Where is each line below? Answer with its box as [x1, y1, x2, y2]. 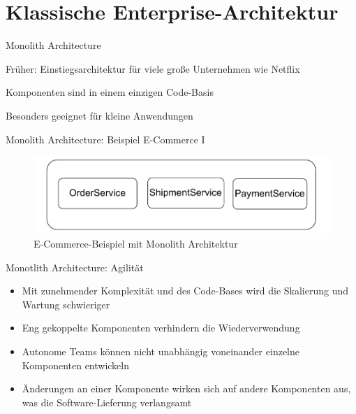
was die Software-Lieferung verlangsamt [22, 394, 192, 409]
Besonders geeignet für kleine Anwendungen [6, 108, 193, 122]
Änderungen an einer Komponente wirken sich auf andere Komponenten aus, [22, 381, 351, 396]
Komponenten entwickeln [22, 357, 130, 372]
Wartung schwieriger [22, 297, 110, 311]
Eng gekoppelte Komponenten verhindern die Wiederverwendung [22, 320, 300, 335]
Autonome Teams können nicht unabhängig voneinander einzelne [22, 344, 299, 359]
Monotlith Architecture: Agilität [6, 259, 144, 274]
